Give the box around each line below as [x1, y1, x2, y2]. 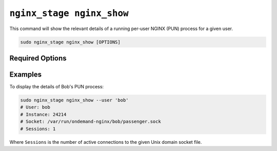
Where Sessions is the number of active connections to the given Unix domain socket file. [9, 139, 202, 145]
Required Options [9, 54, 67, 62]
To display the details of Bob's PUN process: [9, 84, 104, 90]
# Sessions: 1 [20, 125, 56, 132]
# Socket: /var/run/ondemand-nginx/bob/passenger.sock [20, 119, 161, 124]
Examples [9, 70, 42, 79]
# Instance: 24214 [20, 111, 67, 117]
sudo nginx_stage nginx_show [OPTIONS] [20, 39, 121, 45]
